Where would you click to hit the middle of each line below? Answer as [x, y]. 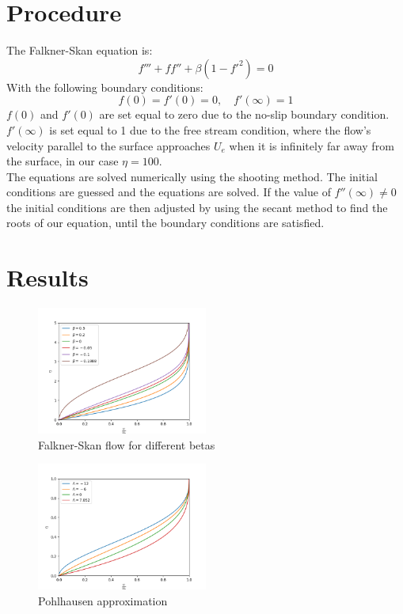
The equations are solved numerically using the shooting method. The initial [192, 176]
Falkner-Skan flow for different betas [127, 444]
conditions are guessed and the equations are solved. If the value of [169, 192]
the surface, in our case [63, 161]
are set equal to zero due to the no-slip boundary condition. [244, 114]
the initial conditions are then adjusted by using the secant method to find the [197, 207]
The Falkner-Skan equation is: [80, 50]
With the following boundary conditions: [105, 87]
